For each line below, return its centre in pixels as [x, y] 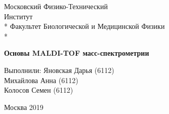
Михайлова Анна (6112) [41, 80]
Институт [18, 16]
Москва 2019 [24, 107]
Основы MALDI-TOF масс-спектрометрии [77, 53]
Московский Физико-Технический [56, 6]
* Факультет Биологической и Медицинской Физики [85, 26]
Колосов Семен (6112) [39, 90]
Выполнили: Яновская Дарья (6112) [59, 70]
